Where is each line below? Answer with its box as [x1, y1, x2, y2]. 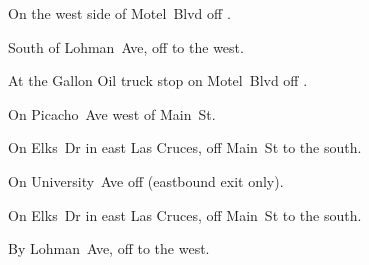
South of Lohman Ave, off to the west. [8, 36, 244, 57]
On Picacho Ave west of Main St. [8, 103, 216, 124]
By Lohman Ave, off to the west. [8, 238, 210, 259]
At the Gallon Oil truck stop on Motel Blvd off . [8, 70, 308, 91]
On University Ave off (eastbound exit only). [8, 170, 284, 191]
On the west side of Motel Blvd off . [8, 3, 231, 23]
